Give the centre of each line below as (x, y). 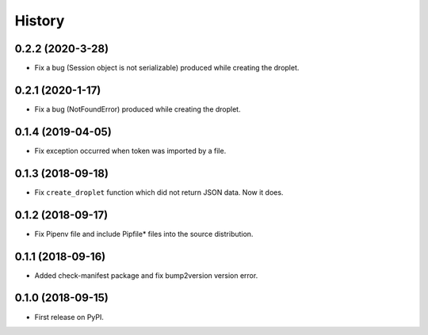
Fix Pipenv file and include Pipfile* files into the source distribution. (144, 234)
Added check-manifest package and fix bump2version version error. (146, 275)
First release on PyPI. (69, 317)
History (40, 21)
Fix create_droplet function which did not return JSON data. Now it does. (159, 192)
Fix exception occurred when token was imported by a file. (130, 150)
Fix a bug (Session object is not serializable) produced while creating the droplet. (167, 68)
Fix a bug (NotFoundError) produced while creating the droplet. (138, 109)
